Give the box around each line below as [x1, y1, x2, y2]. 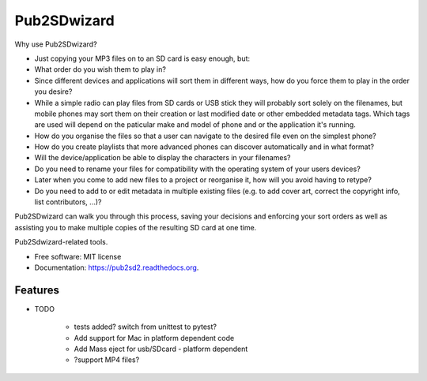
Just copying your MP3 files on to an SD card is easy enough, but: [34, 54, 251, 63]
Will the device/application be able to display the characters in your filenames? [34, 153, 292, 162]
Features [14, 283, 59, 297]
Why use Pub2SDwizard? [14, 39, 98, 49]
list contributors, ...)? [34, 197, 102, 207]
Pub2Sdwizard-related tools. [14, 237, 108, 247]
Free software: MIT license [34, 252, 122, 261]
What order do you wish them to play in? [34, 65, 166, 74]
